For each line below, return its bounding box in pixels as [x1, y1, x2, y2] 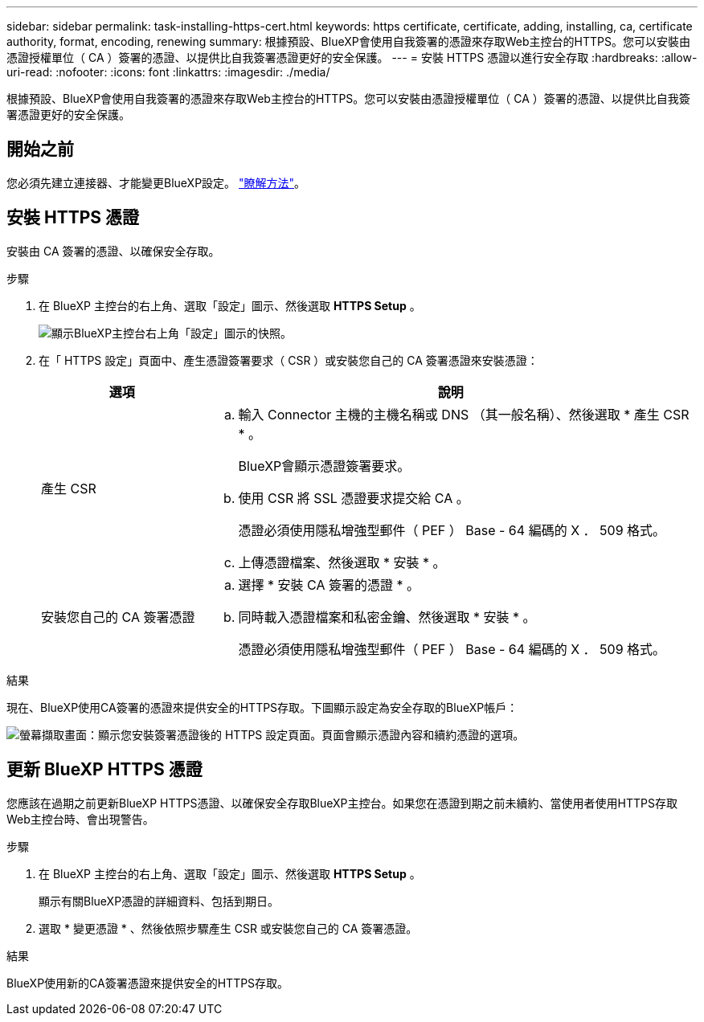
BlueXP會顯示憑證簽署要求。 [238, 457, 411, 474]
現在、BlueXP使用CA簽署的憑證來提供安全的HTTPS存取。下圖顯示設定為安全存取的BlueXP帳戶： [6, 700, 518, 714]
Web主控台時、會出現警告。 [6, 811, 154, 826]
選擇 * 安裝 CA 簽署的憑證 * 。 [238, 576, 420, 593]
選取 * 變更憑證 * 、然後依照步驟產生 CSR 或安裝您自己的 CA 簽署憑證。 [39, 921, 418, 935]
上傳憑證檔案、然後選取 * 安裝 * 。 [238, 554, 446, 570]
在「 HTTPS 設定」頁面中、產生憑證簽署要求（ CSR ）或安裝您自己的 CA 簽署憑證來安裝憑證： [39, 353, 538, 367]
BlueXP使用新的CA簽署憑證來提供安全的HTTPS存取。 [6, 975, 289, 990]
